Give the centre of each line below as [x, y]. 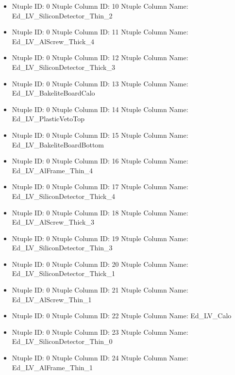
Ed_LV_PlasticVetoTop [48, 119]
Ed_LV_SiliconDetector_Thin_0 [62, 341]
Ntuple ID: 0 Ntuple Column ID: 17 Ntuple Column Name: [100, 187]
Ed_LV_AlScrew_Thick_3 [53, 222]
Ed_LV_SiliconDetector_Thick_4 [63, 196]
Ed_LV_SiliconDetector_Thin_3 [62, 248]
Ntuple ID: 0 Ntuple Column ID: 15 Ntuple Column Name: [100, 135]
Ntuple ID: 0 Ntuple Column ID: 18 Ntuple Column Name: [100, 212]
